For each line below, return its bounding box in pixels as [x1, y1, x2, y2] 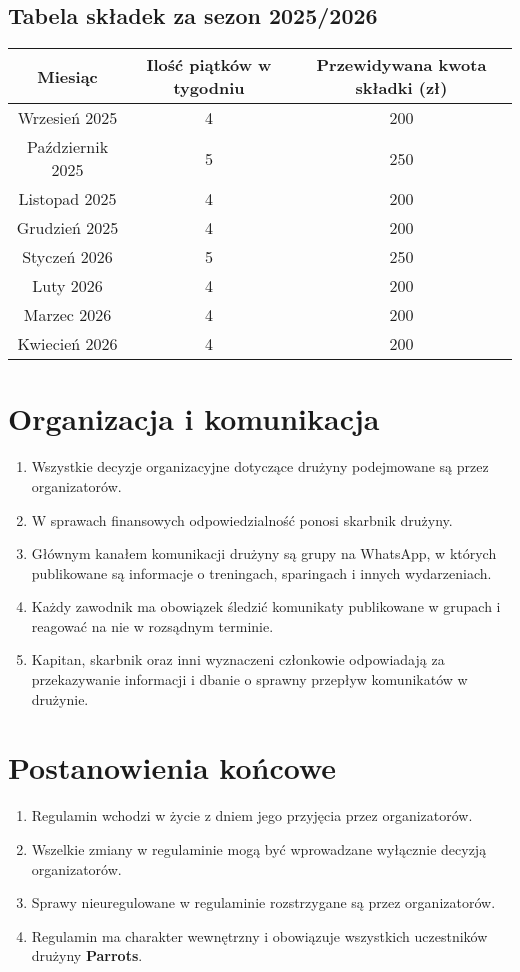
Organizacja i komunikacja [8, 398, 380, 439]
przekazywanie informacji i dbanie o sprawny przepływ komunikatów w [31, 669, 468, 690]
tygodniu [173, 76, 245, 100]
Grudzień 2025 [16, 216, 119, 240]
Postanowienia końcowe [8, 747, 337, 788]
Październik [26, 135, 109, 159]
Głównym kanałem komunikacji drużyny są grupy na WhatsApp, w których [31, 543, 497, 564]
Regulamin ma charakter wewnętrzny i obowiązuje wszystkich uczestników [31, 925, 488, 946]
